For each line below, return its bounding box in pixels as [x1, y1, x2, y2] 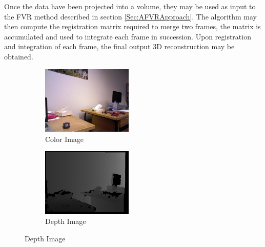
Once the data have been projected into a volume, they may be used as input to [4, 1, 256, 11]
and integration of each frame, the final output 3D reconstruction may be [4, 41, 235, 52]
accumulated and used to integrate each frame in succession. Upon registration [4, 31, 251, 42]
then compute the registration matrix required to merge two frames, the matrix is [4, 21, 261, 32]
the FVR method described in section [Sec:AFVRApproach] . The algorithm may [4, 11, 257, 22]
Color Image [45, 133, 84, 144]
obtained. [4, 51, 33, 61]
